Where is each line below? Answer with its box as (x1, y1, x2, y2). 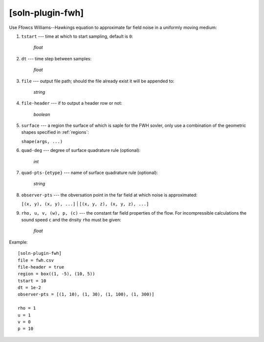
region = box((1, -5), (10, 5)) (18, 271, 95, 277)
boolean (33, 111, 50, 117)
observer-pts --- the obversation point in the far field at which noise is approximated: (21, 192, 198, 198)
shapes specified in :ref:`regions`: (21, 129, 89, 135)
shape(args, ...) (21, 139, 63, 144)
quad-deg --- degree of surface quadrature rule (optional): (21, 147, 141, 153)
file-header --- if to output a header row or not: (21, 100, 122, 106)
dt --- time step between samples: (21, 55, 92, 61)
